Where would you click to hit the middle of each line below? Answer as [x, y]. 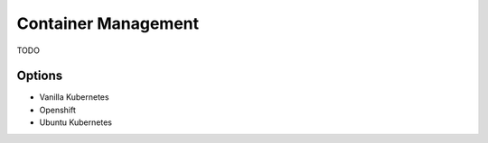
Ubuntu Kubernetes [76, 122]
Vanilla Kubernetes [74, 97]
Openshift [58, 110]
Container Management [108, 23]
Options [40, 76]
